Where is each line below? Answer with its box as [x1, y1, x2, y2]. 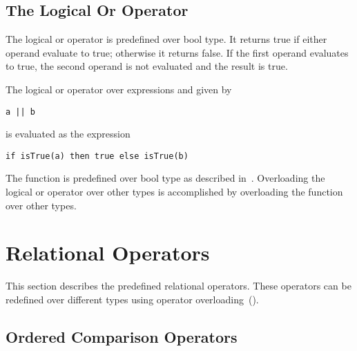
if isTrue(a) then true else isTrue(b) [6, 151, 189, 161]
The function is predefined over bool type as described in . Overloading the [6, 171, 325, 185]
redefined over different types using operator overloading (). [6, 292, 259, 306]
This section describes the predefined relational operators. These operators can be [6, 278, 351, 293]
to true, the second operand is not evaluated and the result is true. [6, 59, 288, 73]
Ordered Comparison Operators [6, 325, 238, 347]
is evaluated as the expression [6, 126, 131, 141]
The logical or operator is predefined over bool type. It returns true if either [6, 32, 327, 46]
